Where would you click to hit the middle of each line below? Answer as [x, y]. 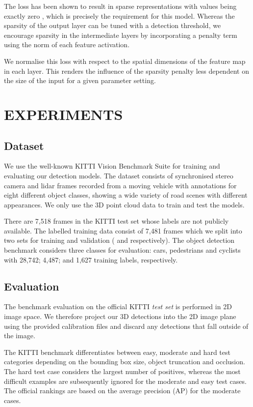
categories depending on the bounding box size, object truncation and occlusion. [125, 362]
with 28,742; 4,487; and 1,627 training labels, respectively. [91, 259]
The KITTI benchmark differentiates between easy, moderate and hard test [117, 352]
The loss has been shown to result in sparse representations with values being [120, 6]
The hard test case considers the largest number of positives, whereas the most [122, 371]
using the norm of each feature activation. [67, 44]
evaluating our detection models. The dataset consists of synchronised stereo [119, 175]
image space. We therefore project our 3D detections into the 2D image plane [120, 316]
